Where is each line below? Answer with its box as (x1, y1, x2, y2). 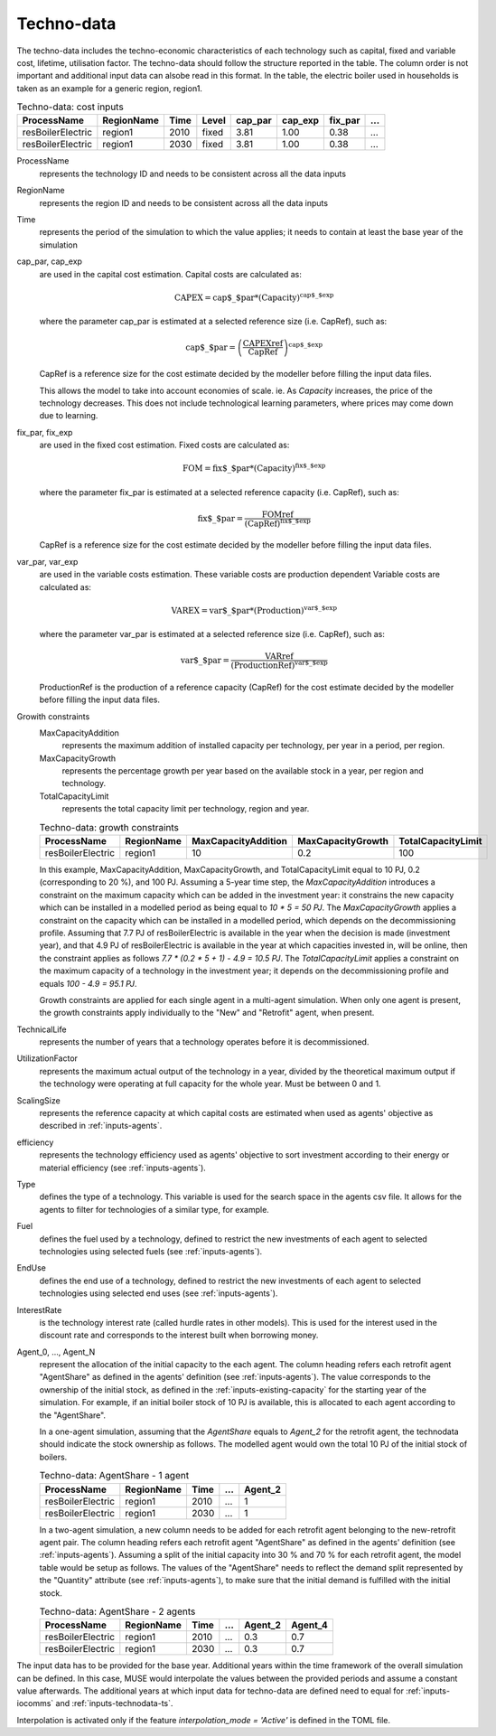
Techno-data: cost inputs (16, 100, 124, 113)
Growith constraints (16, 710, 90, 722)
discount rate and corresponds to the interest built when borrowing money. (39, 1329, 319, 1341)
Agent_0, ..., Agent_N (16, 1347, 96, 1357)
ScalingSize (16, 1094, 61, 1106)
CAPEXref (242, 339, 284, 349)
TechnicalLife (16, 1024, 67, 1035)
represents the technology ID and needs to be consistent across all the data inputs (39, 168, 347, 179)
